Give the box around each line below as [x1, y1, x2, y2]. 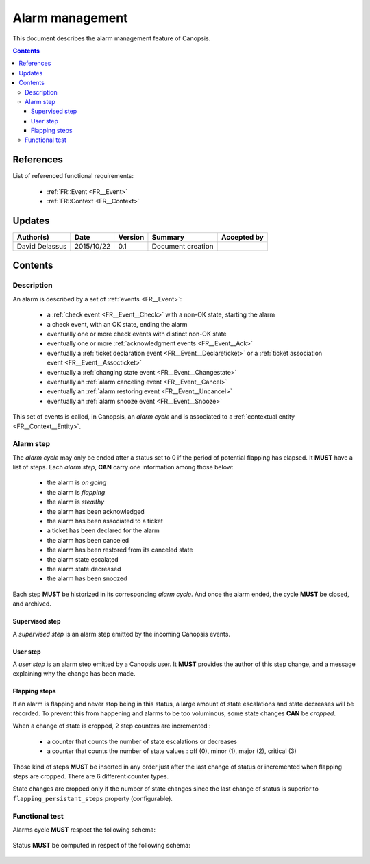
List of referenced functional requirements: [12, 172, 134, 180]
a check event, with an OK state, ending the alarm [47, 320, 188, 328]
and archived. [12, 600, 51, 608]
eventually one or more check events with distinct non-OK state [47, 330, 227, 338]
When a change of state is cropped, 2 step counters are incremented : [12, 721, 212, 730]
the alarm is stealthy [47, 497, 105, 506]
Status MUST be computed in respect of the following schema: [12, 841, 191, 850]
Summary [151, 233, 185, 243]
